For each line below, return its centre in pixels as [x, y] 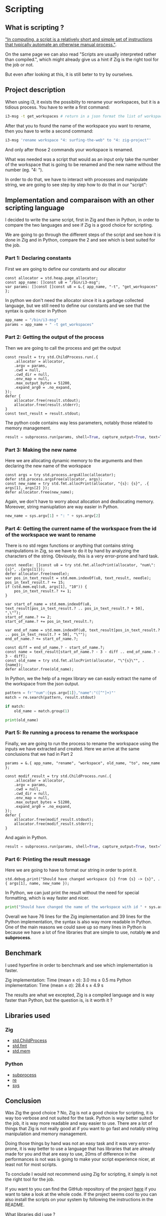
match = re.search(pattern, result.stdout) [51, 697]
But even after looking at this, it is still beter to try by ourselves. [69, 74]
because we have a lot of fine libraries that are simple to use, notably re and [83, 932]
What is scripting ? [35, 28]
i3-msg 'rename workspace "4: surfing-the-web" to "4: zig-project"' [78, 140]
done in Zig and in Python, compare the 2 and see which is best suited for [80, 240]
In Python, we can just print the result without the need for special [72, 892]
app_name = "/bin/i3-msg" [32, 320]
